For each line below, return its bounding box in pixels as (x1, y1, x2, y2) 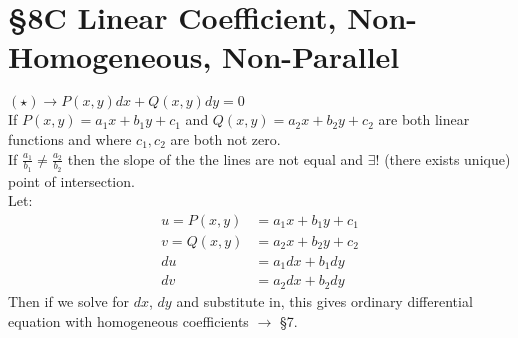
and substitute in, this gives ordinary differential (176, 290, 473, 311)
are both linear (378, 109, 470, 130)
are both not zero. (170, 128, 281, 149)
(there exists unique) (384, 148, 511, 169)
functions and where (8, 128, 132, 149)
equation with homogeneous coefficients (8, 310, 249, 331)
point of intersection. (8, 170, 135, 191)
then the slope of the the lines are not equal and (67, 148, 364, 169)
